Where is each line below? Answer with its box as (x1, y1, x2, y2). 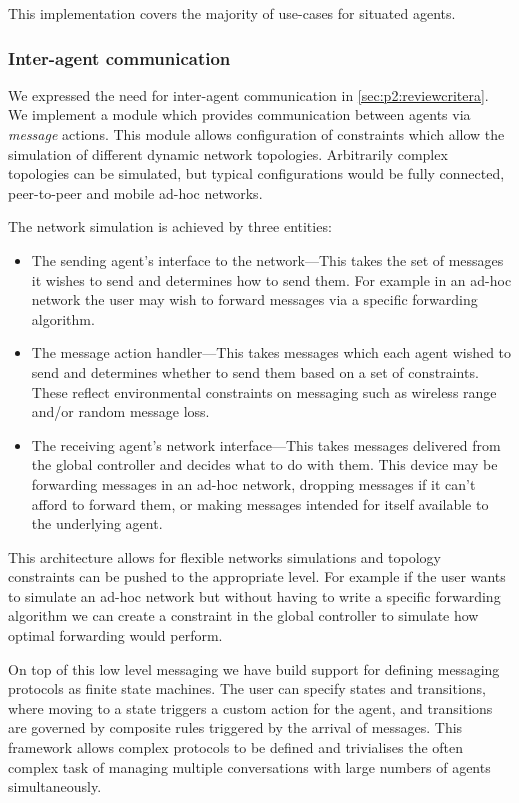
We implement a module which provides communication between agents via (8, 104, 471, 125)
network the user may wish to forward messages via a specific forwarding (31, 289, 478, 310)
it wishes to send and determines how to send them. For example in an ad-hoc (31, 269, 512, 290)
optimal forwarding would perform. (8, 625, 223, 646)
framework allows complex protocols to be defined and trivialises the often (8, 737, 464, 758)
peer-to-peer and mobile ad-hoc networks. (8, 182, 263, 203)
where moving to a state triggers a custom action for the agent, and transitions (8, 697, 493, 718)
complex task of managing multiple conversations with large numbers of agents (8, 756, 491, 777)
